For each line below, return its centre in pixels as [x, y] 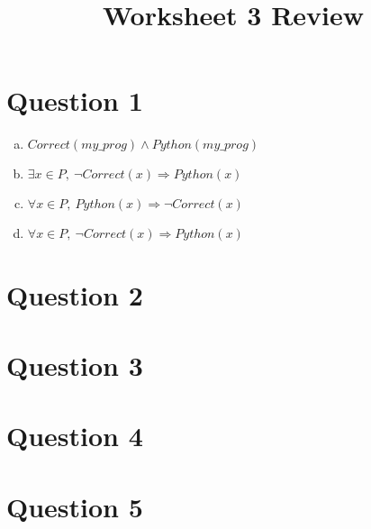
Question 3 [75, 365]
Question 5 [75, 506]
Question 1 [75, 100]
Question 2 [75, 294]
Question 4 [75, 436]
